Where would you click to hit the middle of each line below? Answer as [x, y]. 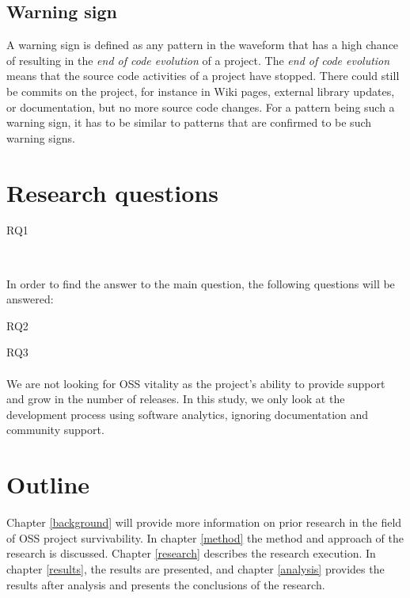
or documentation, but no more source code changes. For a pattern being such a [201, 107]
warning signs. [41, 137]
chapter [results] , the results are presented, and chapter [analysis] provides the [196, 568]
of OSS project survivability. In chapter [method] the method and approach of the [205, 537]
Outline [48, 484]
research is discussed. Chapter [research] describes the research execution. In [191, 553]
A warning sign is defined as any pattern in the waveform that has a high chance [203, 45]
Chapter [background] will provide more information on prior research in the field [204, 522]
